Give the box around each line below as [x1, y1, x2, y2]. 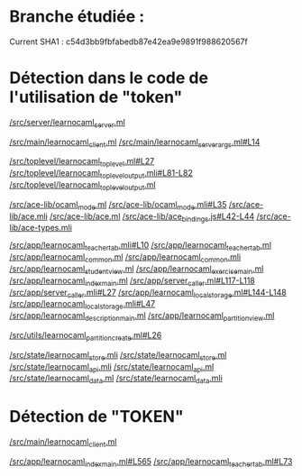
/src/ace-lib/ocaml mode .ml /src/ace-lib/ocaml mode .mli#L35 [9, 198, 227, 212]
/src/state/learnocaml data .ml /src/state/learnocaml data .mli [9, 372, 223, 386]
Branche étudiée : [9, 6, 145, 27]
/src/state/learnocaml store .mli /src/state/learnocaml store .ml [9, 349, 227, 362]
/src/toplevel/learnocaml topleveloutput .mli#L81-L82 [9, 168, 194, 181]
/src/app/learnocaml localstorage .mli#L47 [9, 298, 156, 312]
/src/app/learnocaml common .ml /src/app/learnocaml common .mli [9, 252, 242, 265]
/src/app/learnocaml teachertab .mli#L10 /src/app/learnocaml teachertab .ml [9, 240, 272, 253]
